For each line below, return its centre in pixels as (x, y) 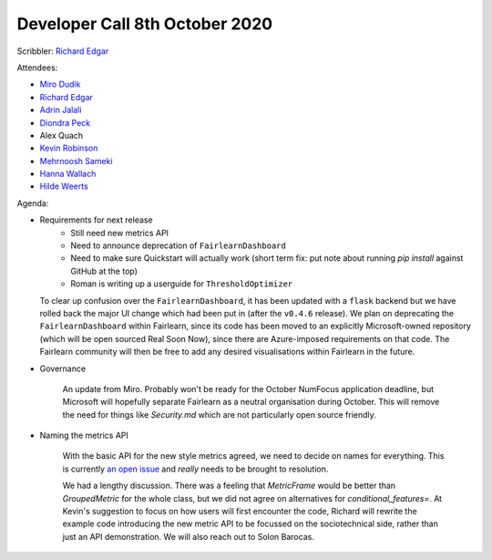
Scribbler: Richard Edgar (63, 51)
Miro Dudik (60, 84)
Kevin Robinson (69, 148)
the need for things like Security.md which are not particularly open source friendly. (220, 414)
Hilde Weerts (64, 186)
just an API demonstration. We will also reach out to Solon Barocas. (188, 536)
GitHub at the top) (104, 271)
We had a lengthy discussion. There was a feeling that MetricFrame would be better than (229, 486)
